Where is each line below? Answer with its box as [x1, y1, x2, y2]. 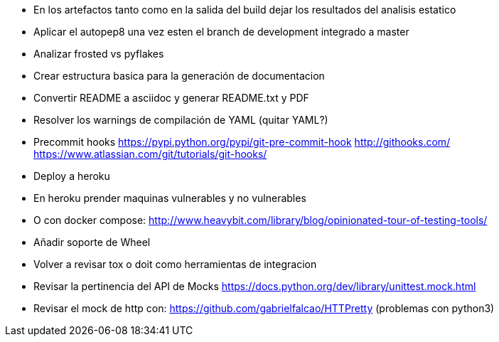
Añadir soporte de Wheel [33, 236, 151, 248]
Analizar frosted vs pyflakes [33, 48, 164, 60]
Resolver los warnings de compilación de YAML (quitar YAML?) [33, 114, 328, 126]
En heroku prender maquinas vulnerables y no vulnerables [33, 192, 306, 204]
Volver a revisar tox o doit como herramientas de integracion [33, 258, 317, 270]
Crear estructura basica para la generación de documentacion [33, 70, 325, 82]
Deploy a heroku [33, 170, 110, 182]
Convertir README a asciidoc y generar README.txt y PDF [33, 92, 309, 104]
